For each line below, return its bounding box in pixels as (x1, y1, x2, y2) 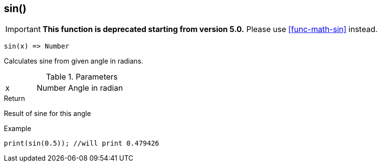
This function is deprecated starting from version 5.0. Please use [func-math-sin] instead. (42, 24, 378, 34)
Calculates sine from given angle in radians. (4, 57, 143, 66)
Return (4, 94, 25, 103)
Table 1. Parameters (46, 72, 118, 82)
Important (5, 24, 41, 34)
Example (4, 124, 32, 133)
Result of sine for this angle (4, 109, 91, 118)
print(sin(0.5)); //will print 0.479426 (4, 139, 159, 148)
